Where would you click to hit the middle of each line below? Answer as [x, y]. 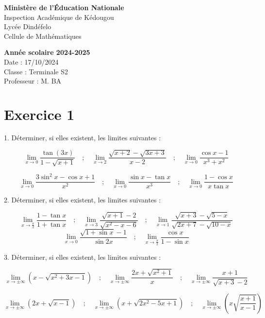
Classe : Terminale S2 [36, 71]
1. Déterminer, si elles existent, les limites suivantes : [83, 137]
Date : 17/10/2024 [31, 61]
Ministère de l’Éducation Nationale [64, 7]
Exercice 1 [39, 114]
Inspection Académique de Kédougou [59, 17]
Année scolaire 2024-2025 [47, 52]
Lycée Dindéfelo [28, 26]
